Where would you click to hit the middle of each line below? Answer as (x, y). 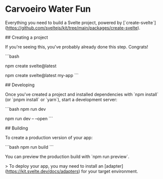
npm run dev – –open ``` (29, 118)
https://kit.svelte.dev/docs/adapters (43, 171)
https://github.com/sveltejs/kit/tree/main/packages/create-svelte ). (73, 27)
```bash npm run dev (25, 109)
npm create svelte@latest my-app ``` (42, 75)
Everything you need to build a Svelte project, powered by (64, 23)
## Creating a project (26, 37)
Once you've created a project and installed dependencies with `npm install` (82, 94)
